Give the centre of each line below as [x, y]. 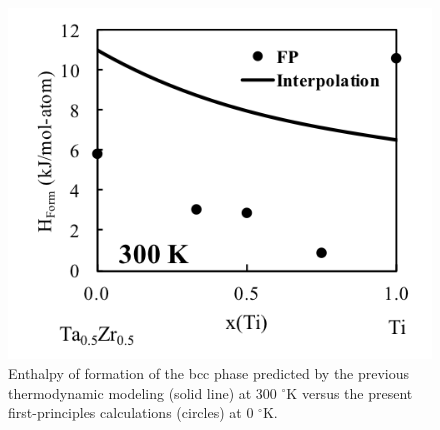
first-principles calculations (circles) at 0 [131, 412]
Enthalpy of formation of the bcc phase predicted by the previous [209, 372]
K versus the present [349, 392]
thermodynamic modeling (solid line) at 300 [142, 392]
